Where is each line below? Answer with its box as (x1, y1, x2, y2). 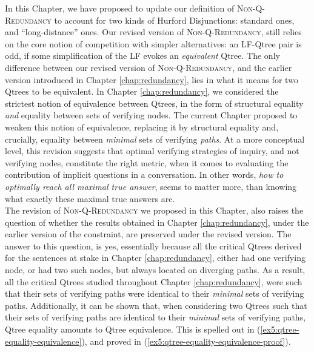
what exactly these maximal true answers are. (5, 192, 175, 205)
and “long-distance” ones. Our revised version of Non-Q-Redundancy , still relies (5, 25, 302, 38)
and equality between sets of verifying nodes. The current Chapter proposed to (5, 109, 298, 121)
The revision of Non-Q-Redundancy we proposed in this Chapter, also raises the (5, 204, 304, 217)
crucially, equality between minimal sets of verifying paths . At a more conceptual (5, 132, 305, 145)
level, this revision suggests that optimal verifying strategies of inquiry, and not (5, 144, 299, 157)
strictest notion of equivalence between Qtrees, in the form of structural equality (5, 96, 304, 109)
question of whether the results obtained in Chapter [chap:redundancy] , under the (5, 215, 309, 228)
